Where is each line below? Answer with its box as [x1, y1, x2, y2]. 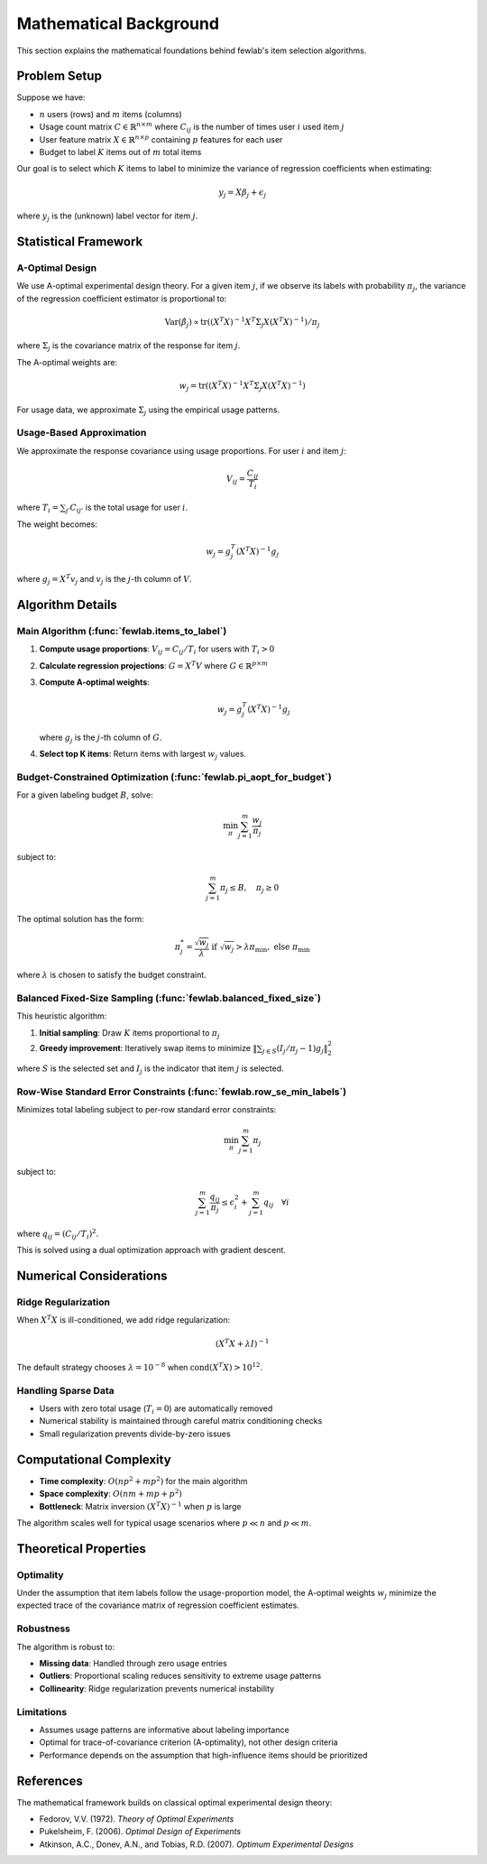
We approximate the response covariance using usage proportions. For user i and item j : [16, 445, 347, 456]
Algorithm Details [16, 596, 117, 613]
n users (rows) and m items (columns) [39, 108, 182, 119]
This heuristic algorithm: [16, 1010, 107, 1021]
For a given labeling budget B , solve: [16, 789, 153, 800]
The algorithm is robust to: [16, 1641, 115, 1652]
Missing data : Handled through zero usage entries [39, 1658, 227, 1668]
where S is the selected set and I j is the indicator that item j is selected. [16, 1063, 284, 1075]
